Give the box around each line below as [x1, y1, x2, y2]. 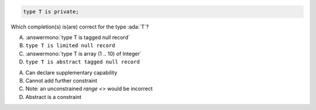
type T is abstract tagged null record [25, 59, 140, 65]
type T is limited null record [25, 42, 115, 49]
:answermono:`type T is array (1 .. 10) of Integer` [25, 50, 142, 57]
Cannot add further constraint [25, 77, 98, 84]
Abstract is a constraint [25, 93, 82, 100]
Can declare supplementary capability [25, 69, 118, 76]
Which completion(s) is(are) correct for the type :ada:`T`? [11, 23, 149, 30]
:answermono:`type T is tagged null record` [25, 34, 130, 41]
